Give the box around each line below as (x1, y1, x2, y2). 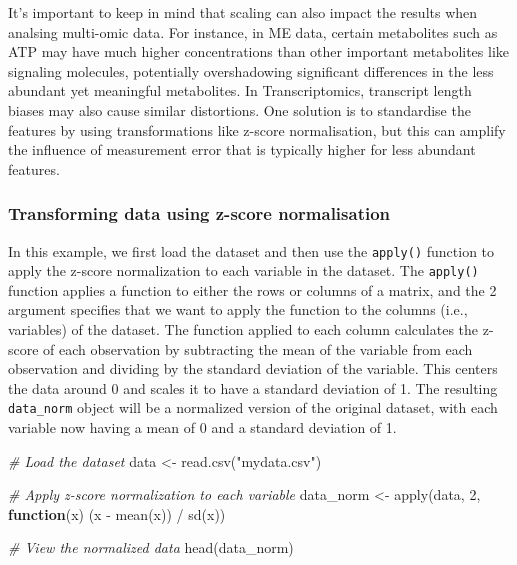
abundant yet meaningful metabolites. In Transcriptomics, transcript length (8, 80, 472, 101)
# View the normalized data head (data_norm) (8, 537, 294, 558)
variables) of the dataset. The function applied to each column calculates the (8, 319, 479, 340)
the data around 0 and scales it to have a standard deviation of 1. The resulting (8, 377, 498, 398)
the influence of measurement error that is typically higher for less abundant (8, 139, 476, 160)
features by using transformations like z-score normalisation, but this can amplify (8, 119, 506, 140)
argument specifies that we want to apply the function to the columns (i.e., (8, 299, 468, 320)
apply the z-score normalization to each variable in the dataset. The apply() (8, 260, 479, 281)
